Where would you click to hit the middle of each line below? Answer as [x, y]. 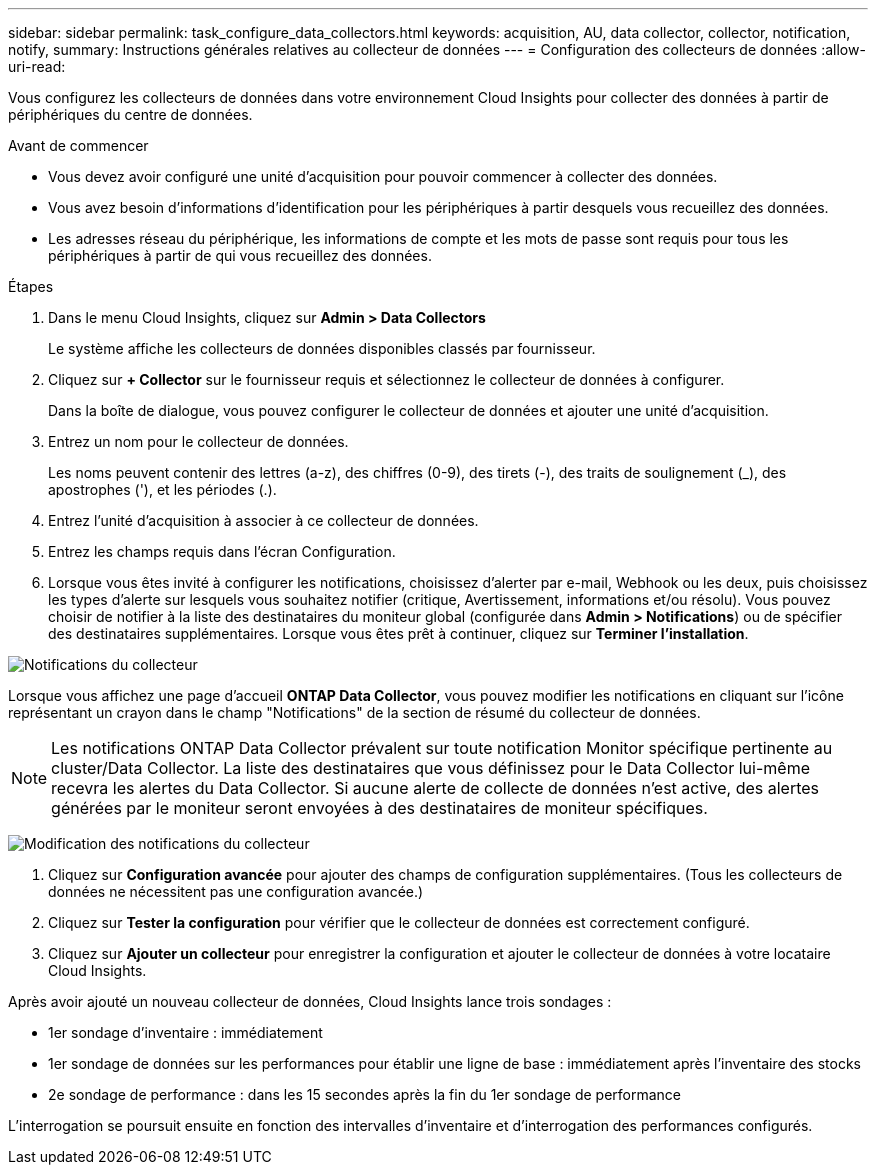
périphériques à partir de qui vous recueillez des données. [240, 255]
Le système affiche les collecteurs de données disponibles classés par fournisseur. [322, 348]
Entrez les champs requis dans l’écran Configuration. [222, 551]
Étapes [31, 286]
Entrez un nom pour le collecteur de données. [198, 441]
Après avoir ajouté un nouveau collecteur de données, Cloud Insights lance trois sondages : [310, 1001]
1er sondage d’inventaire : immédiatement [185, 1032]
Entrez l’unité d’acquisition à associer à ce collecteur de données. [263, 520]
